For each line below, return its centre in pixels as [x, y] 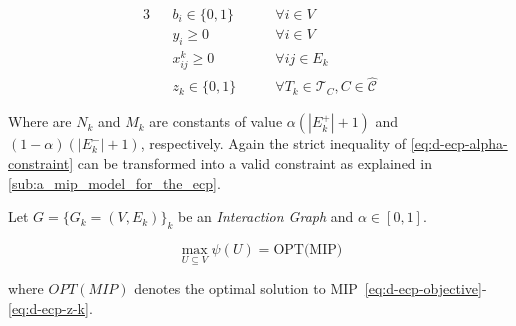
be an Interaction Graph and [265, 216]
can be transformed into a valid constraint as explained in [254, 162]
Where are [40, 121]
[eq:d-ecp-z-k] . [50, 307]
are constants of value [216, 121]
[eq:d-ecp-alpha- [459, 143]
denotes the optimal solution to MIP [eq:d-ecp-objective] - [310, 288]
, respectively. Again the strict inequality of [273, 143]
